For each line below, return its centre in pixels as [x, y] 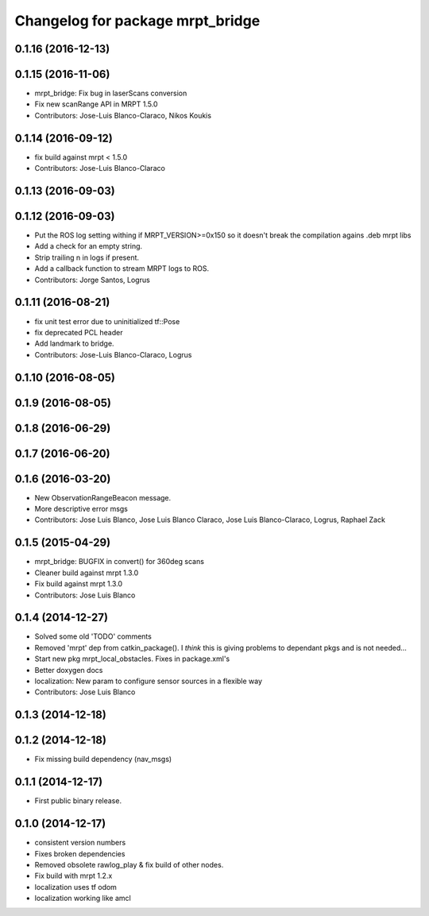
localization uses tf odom [75, 887]
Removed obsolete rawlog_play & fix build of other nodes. [129, 864]
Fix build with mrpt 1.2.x [73, 876]
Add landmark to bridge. [74, 344]
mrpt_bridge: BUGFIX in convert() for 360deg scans [119, 562]
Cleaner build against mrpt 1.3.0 [87, 573]
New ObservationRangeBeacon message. [103, 497]
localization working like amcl [83, 899]
